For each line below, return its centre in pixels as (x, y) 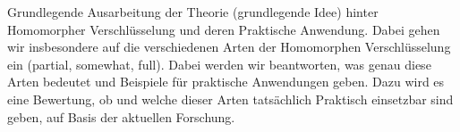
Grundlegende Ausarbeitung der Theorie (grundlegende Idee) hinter (193, 12)
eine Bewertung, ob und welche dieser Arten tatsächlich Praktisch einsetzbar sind (230, 99)
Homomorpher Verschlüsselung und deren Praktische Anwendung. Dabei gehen (224, 29)
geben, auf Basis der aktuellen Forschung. (121, 116)
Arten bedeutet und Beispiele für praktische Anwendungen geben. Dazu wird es (226, 82)
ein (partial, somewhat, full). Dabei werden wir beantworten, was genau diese (219, 64)
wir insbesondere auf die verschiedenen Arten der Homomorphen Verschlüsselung (229, 47)
